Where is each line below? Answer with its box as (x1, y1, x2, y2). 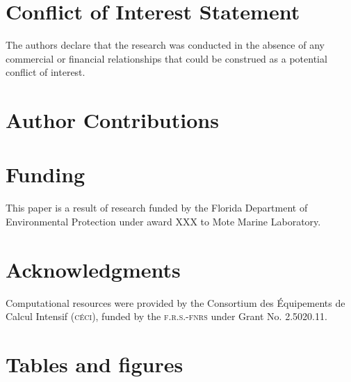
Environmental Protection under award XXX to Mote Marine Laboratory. (6, 214, 321, 228)
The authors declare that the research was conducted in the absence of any (6, 38, 325, 52)
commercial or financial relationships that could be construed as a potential (6, 51, 327, 65)
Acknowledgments (6, 255, 181, 283)
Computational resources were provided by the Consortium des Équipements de (6, 295, 345, 310)
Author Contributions (6, 106, 219, 134)
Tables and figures (6, 350, 183, 379)
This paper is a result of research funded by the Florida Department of (6, 200, 308, 215)
